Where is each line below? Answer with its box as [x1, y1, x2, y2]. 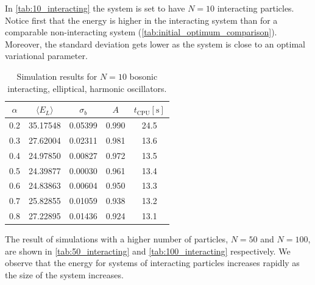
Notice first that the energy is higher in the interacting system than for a [5, 13, 278, 26]
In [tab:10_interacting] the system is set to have [5, 2, 185, 14]
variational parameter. [5, 49, 88, 62]
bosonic [129, 69, 158, 82]
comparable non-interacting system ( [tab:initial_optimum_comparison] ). [5, 26, 277, 38]
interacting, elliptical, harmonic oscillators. [7, 82, 167, 94]
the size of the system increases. [5, 268, 124, 281]
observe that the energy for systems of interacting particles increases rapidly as [5, 256, 300, 269]
